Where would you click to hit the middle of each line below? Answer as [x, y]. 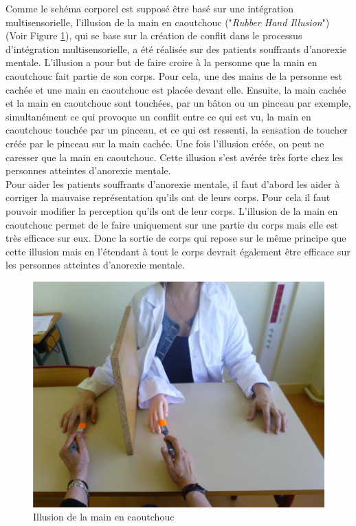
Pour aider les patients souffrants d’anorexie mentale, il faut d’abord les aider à [173, 183]
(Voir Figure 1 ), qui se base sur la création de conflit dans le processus [154, 35]
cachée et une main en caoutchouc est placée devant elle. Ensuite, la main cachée [176, 89]
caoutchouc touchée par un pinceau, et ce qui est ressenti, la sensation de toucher [177, 130]
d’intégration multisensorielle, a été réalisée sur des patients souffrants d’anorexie [176, 49]
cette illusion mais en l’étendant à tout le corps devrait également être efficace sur [178, 251]
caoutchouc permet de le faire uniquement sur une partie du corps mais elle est [172, 224]
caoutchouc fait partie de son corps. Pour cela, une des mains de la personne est [174, 75]
